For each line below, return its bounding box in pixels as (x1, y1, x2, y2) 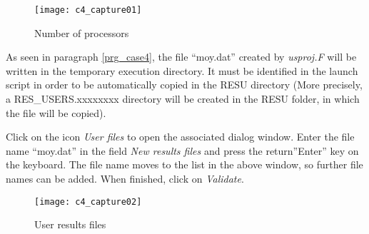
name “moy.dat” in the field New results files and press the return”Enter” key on (6, 143, 359, 158)
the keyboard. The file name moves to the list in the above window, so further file (6, 157, 363, 172)
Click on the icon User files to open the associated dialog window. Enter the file (6, 129, 355, 144)
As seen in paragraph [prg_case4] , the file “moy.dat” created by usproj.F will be (6, 49, 357, 64)
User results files (34, 217, 106, 232)
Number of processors (34, 25, 129, 40)
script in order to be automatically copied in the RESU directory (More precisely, (6, 77, 363, 92)
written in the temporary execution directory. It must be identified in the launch (6, 63, 358, 78)
